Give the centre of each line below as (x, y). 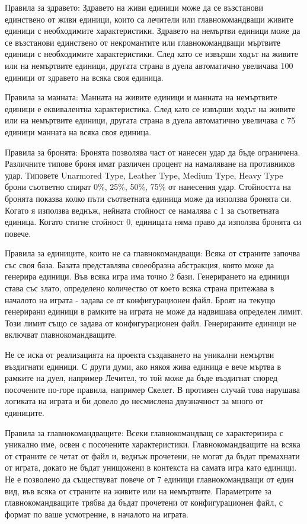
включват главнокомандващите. (61, 334)
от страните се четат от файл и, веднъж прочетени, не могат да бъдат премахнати (152, 455)
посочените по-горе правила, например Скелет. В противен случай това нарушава (152, 389)
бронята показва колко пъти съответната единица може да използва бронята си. (148, 198)
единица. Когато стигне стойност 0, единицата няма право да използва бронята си (153, 222)
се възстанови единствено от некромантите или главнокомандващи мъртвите (143, 42)
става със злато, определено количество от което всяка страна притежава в (140, 288)
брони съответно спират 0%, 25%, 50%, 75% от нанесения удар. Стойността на (148, 187)
